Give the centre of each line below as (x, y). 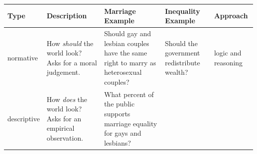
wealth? (176, 72)
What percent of (129, 94)
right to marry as (130, 62)
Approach (231, 16)
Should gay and (128, 33)
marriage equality (130, 123)
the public (119, 104)
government (182, 53)
